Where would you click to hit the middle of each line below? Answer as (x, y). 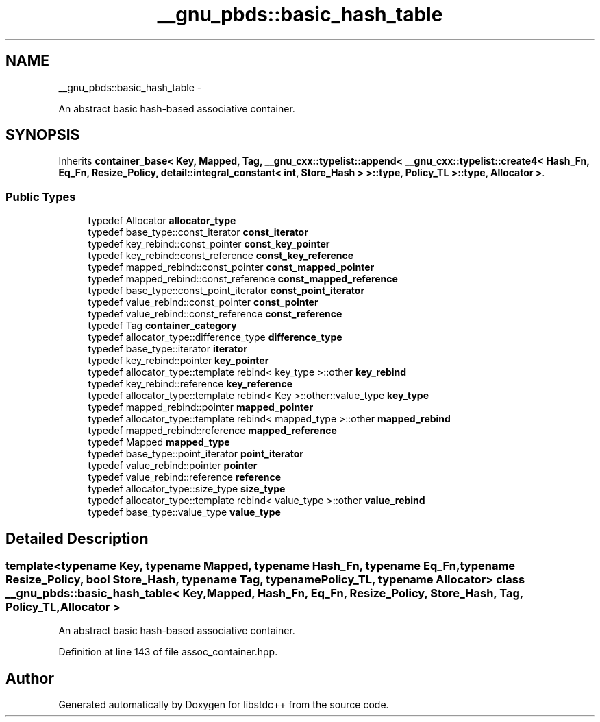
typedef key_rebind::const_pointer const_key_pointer (209, 244)
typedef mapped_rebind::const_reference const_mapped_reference (243, 279)
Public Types (41, 196)
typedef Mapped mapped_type (159, 442)
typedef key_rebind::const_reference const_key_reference (221, 256)
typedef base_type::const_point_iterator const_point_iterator (226, 291)
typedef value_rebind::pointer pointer (173, 466)
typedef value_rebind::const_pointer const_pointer (203, 302)
